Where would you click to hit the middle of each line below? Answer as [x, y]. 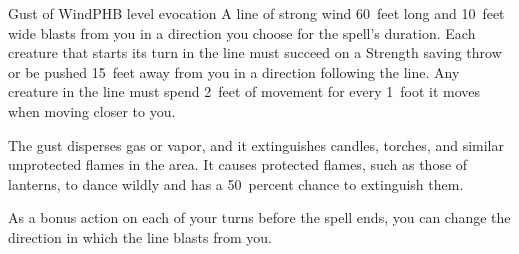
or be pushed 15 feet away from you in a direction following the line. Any [234, 71]
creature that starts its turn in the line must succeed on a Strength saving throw [255, 52]
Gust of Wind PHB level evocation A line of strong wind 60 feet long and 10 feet [256, 13]
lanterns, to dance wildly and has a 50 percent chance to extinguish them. [236, 183]
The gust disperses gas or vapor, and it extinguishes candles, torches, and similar [256, 144]
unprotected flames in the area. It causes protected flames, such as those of [238, 164]
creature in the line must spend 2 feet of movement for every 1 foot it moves [244, 91]
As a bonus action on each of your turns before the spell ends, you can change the [259, 217]
